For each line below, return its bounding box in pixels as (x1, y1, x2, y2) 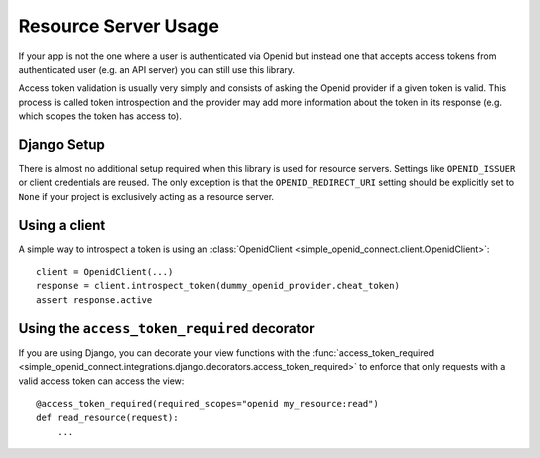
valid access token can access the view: (18, 375, 185, 387)
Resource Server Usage (18, 15, 220, 37)
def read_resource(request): (36, 412, 179, 424)
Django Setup (18, 136, 105, 153)
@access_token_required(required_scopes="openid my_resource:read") (36, 398, 379, 409)
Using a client (18, 216, 106, 234)
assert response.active (36, 294, 153, 305)
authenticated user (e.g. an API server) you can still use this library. (18, 63, 295, 75)
